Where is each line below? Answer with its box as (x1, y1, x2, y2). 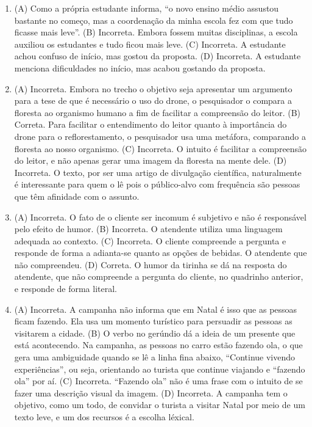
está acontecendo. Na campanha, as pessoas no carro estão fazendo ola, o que (14, 338, 303, 351)
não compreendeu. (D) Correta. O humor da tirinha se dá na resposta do (14, 258, 287, 271)
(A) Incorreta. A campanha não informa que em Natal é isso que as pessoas (14, 302, 297, 315)
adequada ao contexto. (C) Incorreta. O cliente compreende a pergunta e (14, 234, 286, 247)
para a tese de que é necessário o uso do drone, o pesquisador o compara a (14, 94, 292, 107)
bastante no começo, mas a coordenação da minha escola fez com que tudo (14, 13, 293, 26)
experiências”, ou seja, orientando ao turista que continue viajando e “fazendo (14, 362, 305, 375)
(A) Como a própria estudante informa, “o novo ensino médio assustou (14, 2, 279, 14)
